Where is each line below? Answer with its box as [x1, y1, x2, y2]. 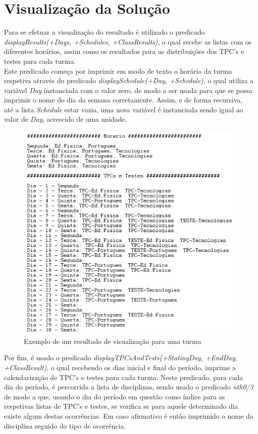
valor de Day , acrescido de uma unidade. [4, 114, 127, 124]
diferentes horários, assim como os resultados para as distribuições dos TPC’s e [4, 46, 244, 56]
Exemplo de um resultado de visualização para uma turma [24, 336, 202, 346]
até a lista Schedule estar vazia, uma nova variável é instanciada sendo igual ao [4, 104, 243, 114]
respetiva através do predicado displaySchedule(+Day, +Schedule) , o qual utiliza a [4, 75, 254, 86]
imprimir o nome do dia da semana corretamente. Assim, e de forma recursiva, [4, 95, 243, 105]
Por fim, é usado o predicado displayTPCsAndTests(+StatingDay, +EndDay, [4, 352, 238, 363]
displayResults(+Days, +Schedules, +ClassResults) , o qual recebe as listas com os [4, 36, 252, 47]
